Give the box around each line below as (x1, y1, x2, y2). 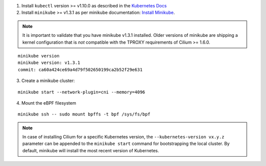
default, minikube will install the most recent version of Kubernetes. (22, 147, 160, 153)
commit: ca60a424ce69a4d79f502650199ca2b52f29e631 (18, 67, 143, 72)
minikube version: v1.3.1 (18, 60, 81, 66)
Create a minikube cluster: (21, 78, 75, 83)
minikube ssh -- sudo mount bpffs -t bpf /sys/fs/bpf (18, 111, 150, 117)
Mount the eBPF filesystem (21, 100, 76, 106)
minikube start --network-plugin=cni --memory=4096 (18, 89, 145, 95)
